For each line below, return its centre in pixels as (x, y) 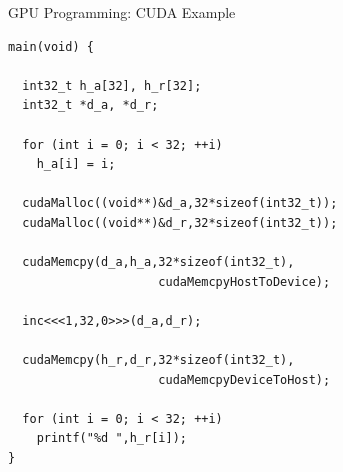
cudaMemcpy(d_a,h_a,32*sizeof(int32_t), (158, 262)
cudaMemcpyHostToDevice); (244, 281)
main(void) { (51, 46)
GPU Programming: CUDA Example (122, 12)
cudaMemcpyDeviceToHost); (244, 379)
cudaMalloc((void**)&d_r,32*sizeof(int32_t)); (180, 222)
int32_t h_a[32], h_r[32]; (112, 85)
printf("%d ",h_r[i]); (111, 438)
